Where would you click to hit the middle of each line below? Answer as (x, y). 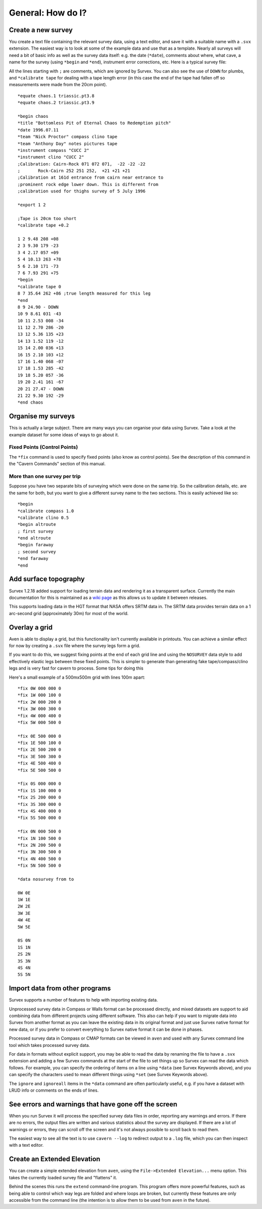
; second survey (37, 552)
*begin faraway (36, 545)
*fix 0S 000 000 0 (40, 784)
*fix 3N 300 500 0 (40, 852)
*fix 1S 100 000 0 (40, 790)
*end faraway (33, 558)
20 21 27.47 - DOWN (41, 389)
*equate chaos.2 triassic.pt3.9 (56, 103)
